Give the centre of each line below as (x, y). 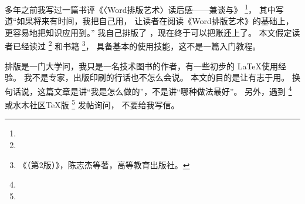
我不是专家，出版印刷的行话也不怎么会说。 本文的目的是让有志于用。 (157, 77)
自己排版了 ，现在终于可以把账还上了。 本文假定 (199, 32)
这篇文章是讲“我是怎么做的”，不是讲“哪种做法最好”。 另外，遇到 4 (165, 90)
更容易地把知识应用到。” (50, 32)
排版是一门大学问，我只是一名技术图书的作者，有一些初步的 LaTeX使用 (142, 66)
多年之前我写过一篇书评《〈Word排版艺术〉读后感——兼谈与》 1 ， (131, 9)
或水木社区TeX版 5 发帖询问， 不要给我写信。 (92, 104)
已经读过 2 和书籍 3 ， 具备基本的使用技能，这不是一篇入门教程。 (137, 45)
